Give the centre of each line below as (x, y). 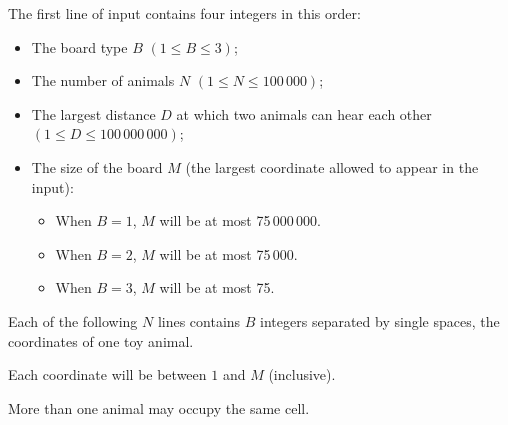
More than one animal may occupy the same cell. (159, 407)
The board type (79, 46)
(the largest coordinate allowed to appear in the (332, 166)
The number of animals (103, 80)
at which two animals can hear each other (304, 113)
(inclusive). (302, 374)
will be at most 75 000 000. (240, 220)
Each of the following (73, 320)
